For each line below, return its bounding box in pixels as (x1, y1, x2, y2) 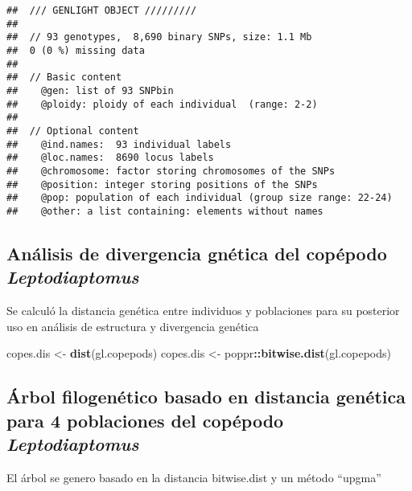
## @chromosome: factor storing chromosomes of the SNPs (6, 165, 336, 177)
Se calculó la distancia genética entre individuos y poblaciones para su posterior (6, 302, 400, 319)
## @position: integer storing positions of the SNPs (6, 178, 318, 190)
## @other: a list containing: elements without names (6, 205, 323, 217)
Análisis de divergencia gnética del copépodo (6, 240, 387, 265)
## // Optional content (6, 125, 139, 137)
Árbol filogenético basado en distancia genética (6, 384, 406, 409)
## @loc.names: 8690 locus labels (6, 152, 214, 164)
